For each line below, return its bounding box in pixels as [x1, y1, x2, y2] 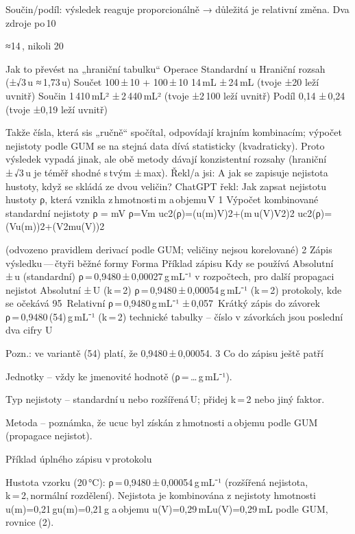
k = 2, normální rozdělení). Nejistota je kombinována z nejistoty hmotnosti [5, 488, 316, 502]
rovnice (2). [5, 515, 54, 529]
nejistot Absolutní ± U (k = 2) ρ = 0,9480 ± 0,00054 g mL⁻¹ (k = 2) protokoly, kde [5, 282, 342, 297]
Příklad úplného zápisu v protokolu [5, 452, 152, 466]
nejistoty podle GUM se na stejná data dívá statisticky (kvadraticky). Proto [5, 138, 325, 152]
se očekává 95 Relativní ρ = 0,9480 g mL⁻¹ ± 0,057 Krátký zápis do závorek [5, 296, 320, 310]
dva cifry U [5, 323, 53, 337]
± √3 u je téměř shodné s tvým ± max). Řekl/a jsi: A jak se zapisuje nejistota [5, 165, 328, 179]
